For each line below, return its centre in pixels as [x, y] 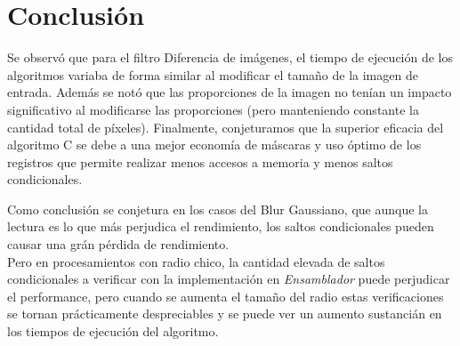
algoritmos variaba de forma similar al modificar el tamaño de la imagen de [213, 74]
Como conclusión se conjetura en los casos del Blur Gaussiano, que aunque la [218, 209]
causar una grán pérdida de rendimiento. [118, 244]
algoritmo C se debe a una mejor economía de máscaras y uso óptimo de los [214, 145]
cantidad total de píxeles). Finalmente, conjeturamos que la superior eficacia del [226, 127]
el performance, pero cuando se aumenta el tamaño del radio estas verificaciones [226, 296]
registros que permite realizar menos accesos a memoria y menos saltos [200, 161]
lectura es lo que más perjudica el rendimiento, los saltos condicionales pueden [221, 226]
